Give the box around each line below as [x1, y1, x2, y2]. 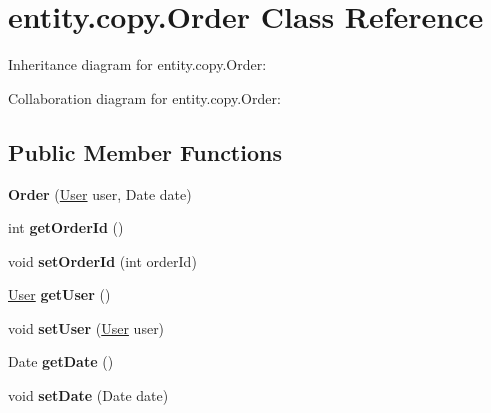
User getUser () [8, 284, 111, 305]
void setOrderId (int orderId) [8, 250, 197, 271]
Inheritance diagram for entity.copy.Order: [8, 54, 267, 75]
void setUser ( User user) [8, 317, 165, 338]
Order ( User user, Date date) [8, 183, 192, 204]
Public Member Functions [8, 136, 282, 167]
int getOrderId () [8, 217, 124, 238]
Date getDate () [8, 351, 114, 372]
